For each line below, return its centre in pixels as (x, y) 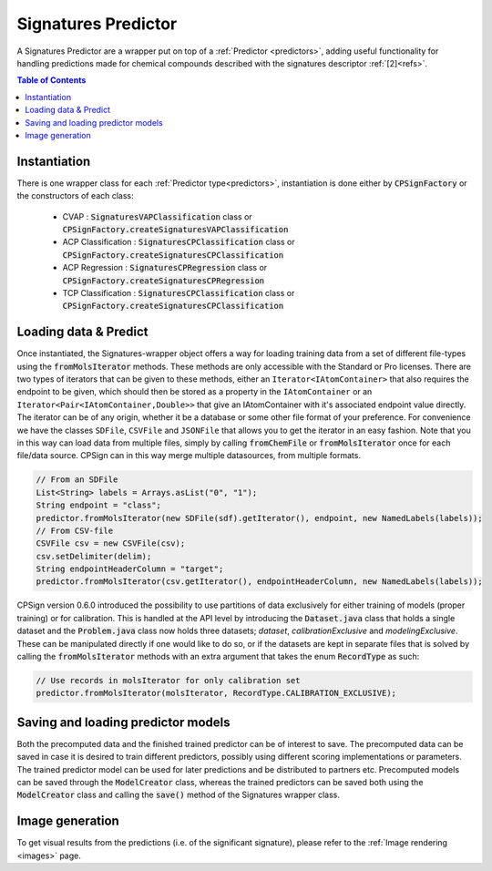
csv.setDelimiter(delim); (94, 556)
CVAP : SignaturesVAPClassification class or (157, 216)
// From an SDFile (77, 480)
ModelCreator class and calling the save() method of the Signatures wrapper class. (179, 795)
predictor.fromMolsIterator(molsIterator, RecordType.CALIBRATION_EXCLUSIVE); (216, 693)
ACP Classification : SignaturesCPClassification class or (179, 242)
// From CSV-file (75, 530)
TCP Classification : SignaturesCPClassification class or (179, 292)
